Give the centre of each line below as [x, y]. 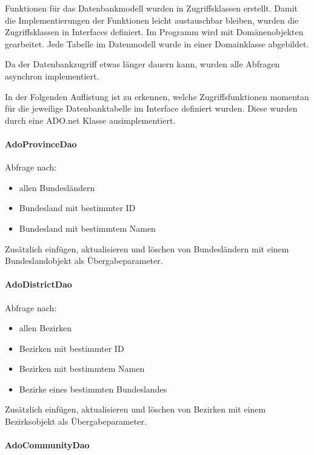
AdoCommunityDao [47, 445]
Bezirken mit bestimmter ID [72, 348]
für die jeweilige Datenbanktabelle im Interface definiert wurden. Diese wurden [151, 108]
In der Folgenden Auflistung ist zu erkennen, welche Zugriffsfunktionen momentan [157, 96]
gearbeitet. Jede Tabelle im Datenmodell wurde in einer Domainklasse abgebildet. [157, 43]
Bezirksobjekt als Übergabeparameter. [76, 421]
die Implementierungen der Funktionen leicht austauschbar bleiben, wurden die [152, 20]
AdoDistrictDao [38, 284]
